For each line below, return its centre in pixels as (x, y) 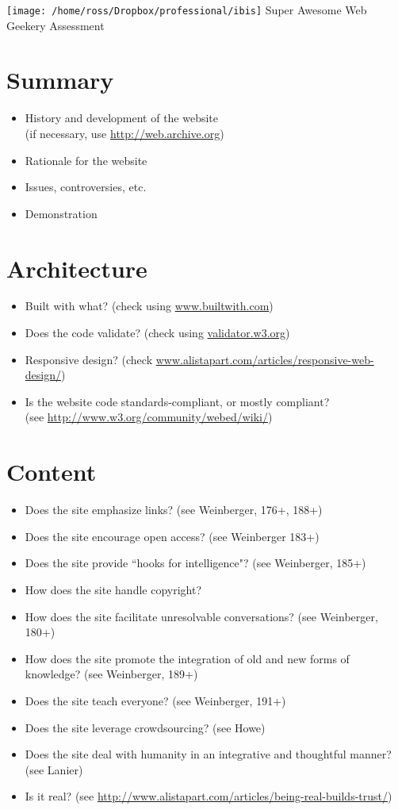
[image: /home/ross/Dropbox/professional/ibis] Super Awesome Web (187, 10)
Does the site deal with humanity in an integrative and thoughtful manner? (208, 754)
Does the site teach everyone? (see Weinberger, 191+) (155, 700)
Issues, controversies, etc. (86, 187)
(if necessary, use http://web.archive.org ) (124, 133)
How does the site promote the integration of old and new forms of (187, 658)
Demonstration (61, 213)
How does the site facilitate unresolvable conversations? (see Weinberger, (201, 616)
